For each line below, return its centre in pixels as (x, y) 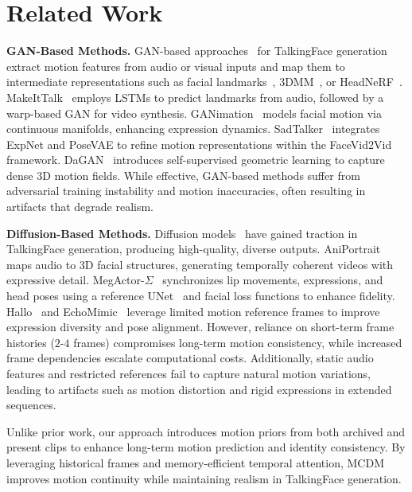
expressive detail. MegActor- (76, 280)
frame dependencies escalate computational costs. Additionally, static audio (190, 358)
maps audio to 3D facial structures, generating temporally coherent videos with (200, 264)
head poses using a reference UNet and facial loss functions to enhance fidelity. (201, 296)
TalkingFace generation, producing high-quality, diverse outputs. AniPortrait (194, 249)
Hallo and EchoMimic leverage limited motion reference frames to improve (193, 311)
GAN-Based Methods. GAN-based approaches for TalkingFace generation (197, 51)
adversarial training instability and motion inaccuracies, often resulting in (186, 191)
